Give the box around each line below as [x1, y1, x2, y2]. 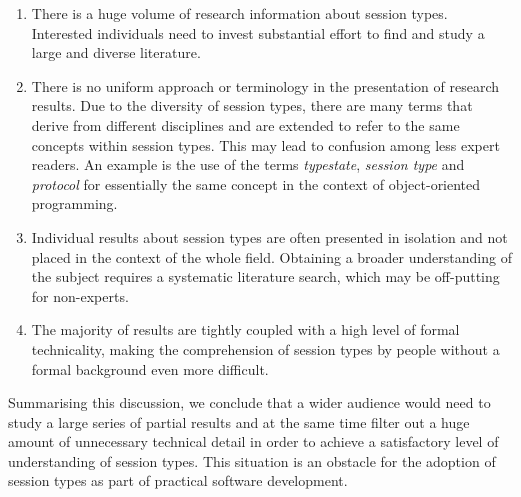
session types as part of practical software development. [8, 470, 348, 491]
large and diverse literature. [31, 42, 201, 63]
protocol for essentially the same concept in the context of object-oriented [31, 173, 481, 194]
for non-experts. [31, 285, 129, 306]
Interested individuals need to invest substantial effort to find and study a [31, 22, 485, 43]
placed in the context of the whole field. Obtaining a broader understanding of [31, 246, 512, 267]
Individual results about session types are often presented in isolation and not [31, 226, 508, 247]
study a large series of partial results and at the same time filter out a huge [8, 411, 470, 432]
